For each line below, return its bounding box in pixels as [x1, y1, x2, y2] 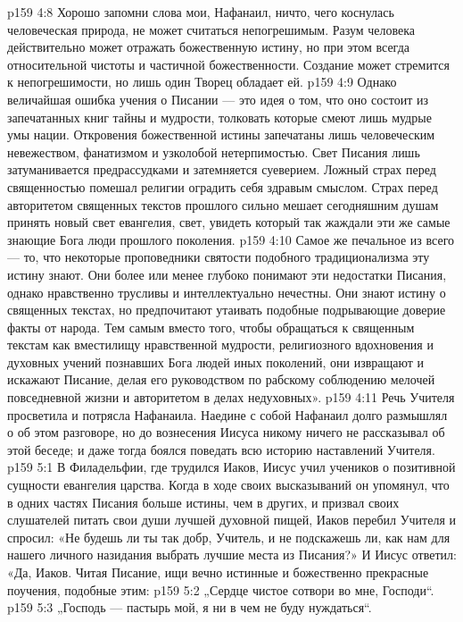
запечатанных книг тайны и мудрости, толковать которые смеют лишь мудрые [7, 107, 432, 126]
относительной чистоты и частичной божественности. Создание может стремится [7, 55, 450, 73]
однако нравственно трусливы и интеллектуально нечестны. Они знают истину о [7, 282, 446, 301]
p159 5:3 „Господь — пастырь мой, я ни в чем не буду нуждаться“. [7, 598, 372, 617]
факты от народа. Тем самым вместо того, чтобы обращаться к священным [7, 317, 415, 336]
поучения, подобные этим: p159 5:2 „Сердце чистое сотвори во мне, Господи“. [7, 580, 434, 599]
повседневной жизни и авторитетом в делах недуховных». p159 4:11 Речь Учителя [7, 388, 455, 407]
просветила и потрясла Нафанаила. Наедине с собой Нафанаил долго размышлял [7, 405, 448, 424]
